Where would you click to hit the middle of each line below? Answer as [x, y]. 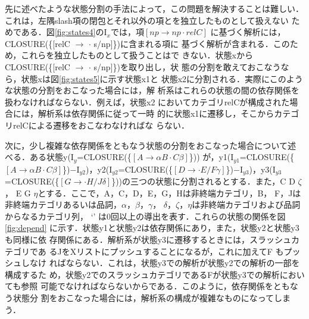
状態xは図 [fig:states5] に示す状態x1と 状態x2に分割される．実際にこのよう [162, 78]
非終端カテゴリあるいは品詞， [63, 204]
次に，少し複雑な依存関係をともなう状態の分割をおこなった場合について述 [150, 145]
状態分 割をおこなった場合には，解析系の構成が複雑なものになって [143, 297]
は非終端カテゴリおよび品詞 [246, 204]
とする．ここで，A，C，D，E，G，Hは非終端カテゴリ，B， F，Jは [169, 193]
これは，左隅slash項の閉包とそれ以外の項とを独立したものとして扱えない [147, 20]
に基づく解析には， [248, 32]
